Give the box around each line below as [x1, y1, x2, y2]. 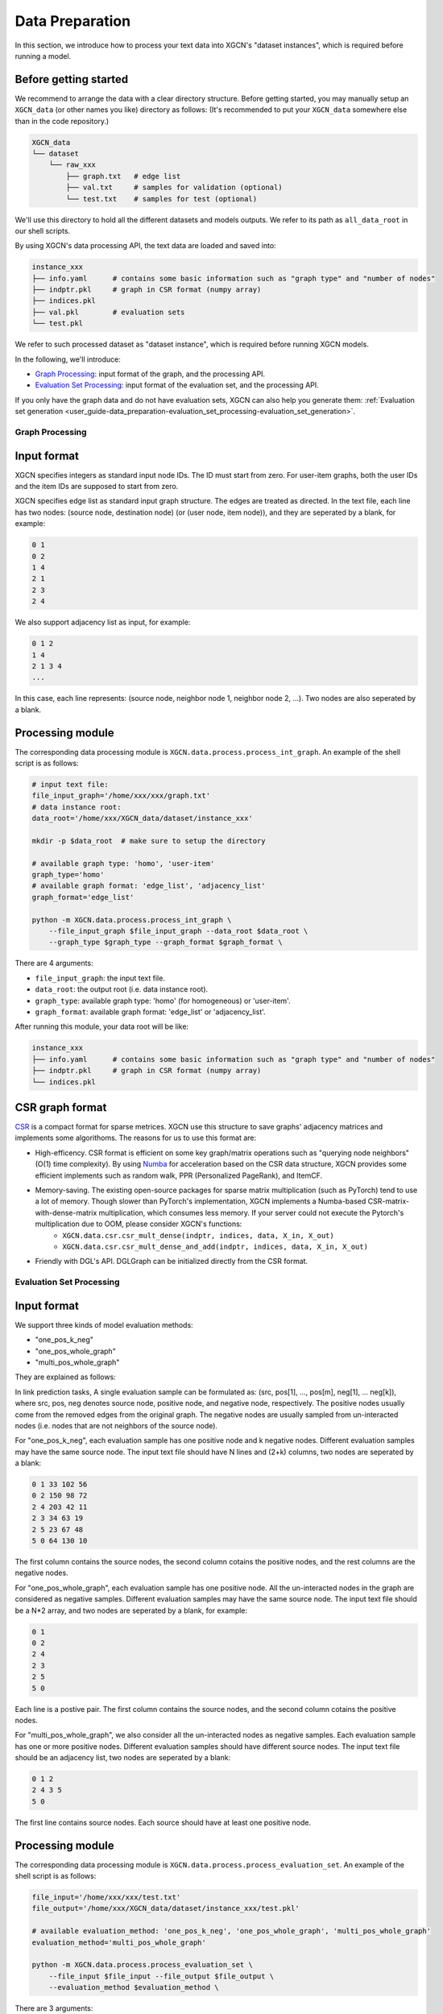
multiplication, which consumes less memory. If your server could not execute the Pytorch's [98, 1208, 404, 1217]
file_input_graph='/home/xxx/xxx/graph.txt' [31, 791, 211, 801]
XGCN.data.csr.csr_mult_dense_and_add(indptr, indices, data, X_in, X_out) [62, 1241, 368, 1251]
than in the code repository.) [14, 116, 110, 126]
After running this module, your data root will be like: [14, 1022, 189, 1031]
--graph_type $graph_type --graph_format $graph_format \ [48, 938, 283, 947]
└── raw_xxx [48, 160, 97, 169]
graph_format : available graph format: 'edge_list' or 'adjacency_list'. [35, 1007, 266, 1017]
